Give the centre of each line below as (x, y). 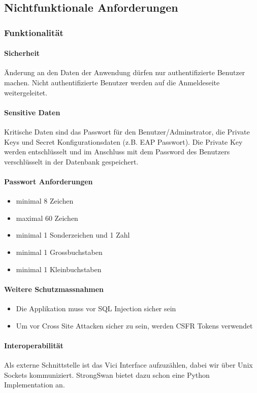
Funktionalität (34, 32)
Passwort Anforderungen (49, 181)
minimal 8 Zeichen (45, 201)
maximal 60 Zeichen (47, 218)
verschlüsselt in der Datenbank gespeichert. (71, 161)
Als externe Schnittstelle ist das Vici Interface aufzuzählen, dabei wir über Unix (128, 364)
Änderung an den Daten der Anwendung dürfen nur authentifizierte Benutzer (125, 72)
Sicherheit (22, 53)
